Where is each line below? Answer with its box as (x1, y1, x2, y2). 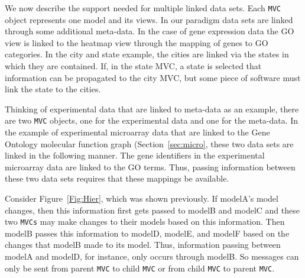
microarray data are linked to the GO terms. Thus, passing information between (5, 160, 296, 173)
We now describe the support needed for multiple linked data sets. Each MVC (5, 2, 281, 14)
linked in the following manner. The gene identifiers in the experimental (5, 149, 265, 161)
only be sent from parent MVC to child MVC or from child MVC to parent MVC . (5, 261, 275, 274)
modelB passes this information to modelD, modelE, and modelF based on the (5, 227, 290, 239)
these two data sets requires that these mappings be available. (5, 172, 229, 185)
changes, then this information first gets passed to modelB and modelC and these (5, 203, 300, 216)
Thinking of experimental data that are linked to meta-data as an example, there (5, 102, 299, 115)
